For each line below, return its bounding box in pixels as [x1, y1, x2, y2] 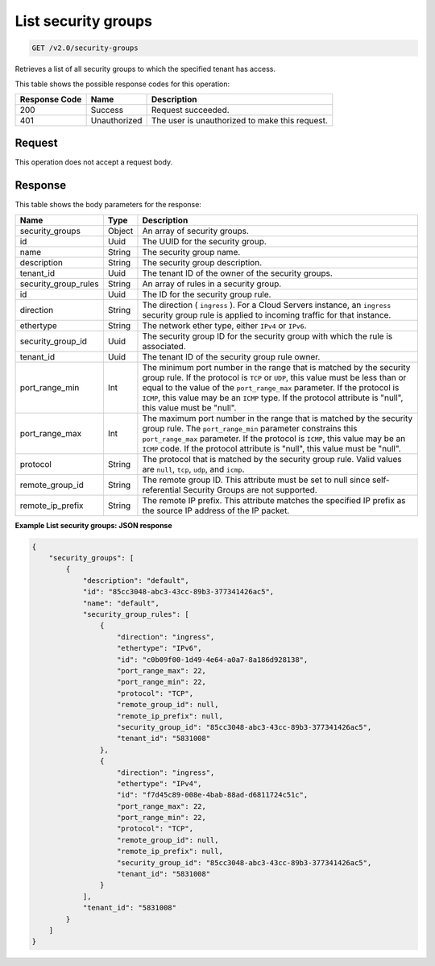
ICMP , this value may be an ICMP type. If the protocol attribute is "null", [142, 392, 404, 403]
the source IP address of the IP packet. [142, 505, 290, 516]
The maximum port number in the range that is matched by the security [142, 412, 413, 423]
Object [107, 225, 134, 236]
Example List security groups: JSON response [14, 520, 172, 530]
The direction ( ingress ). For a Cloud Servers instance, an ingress [142, 299, 391, 310]
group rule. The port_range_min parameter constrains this [142, 423, 358, 434]
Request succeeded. [151, 104, 230, 115]
